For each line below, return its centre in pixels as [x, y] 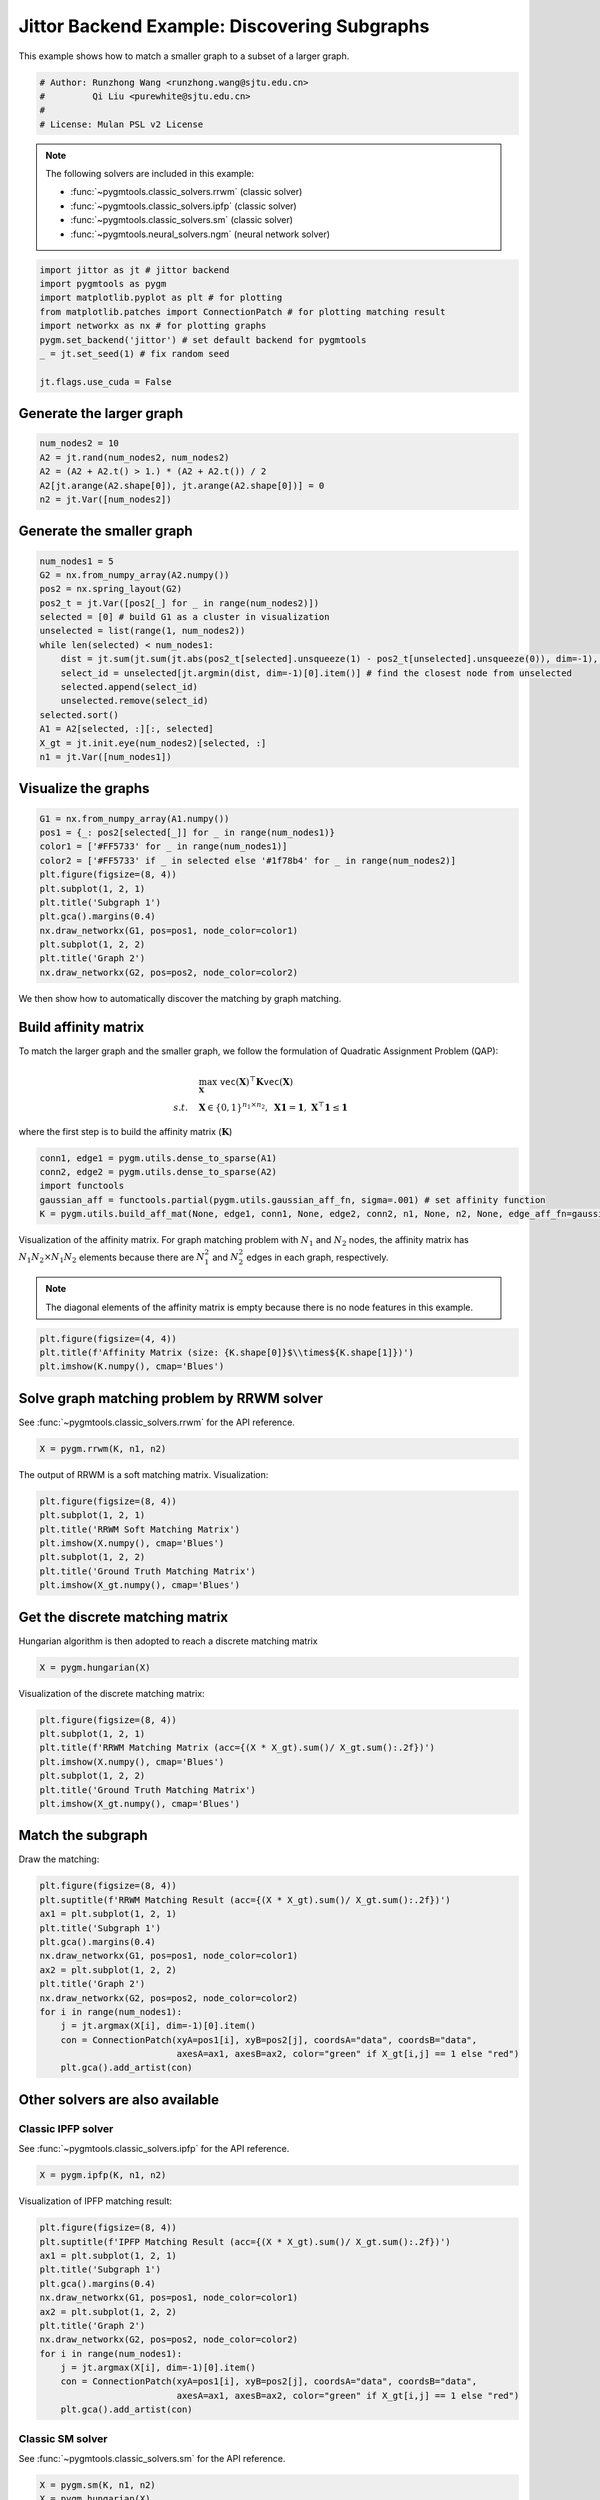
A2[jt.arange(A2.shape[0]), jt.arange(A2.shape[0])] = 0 [182, 485]
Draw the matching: [59, 1859]
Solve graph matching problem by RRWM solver [171, 1398]
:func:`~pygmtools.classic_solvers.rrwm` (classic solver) [186, 192]
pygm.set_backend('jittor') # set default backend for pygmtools [203, 339]
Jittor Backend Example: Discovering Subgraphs [224, 26]
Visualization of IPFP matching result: [95, 2201]
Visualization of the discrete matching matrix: [111, 1693]
